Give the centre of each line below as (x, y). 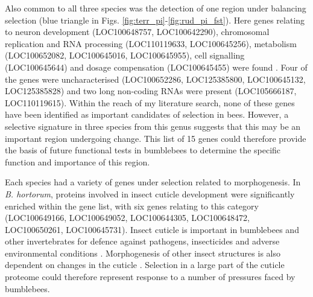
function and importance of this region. (77, 161)
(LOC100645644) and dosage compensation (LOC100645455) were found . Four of (156, 67)
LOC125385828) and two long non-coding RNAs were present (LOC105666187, (151, 91)
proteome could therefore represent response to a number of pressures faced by (150, 277)
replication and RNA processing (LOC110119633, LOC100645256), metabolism (151, 43)
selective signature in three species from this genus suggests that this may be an (153, 126)
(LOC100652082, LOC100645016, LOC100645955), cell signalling (125, 55)
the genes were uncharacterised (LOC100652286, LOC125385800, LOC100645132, (155, 79)
